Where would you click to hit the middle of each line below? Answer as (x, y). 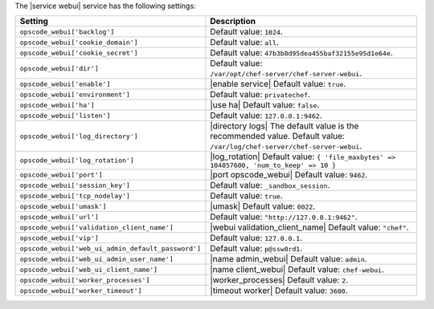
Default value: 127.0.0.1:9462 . (266, 116)
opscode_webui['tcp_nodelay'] (75, 195)
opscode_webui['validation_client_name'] (96, 228)
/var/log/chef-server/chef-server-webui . (286, 146)
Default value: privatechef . (260, 95)
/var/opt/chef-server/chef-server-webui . (286, 74)
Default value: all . (244, 43)
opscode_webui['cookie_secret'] (79, 53)
